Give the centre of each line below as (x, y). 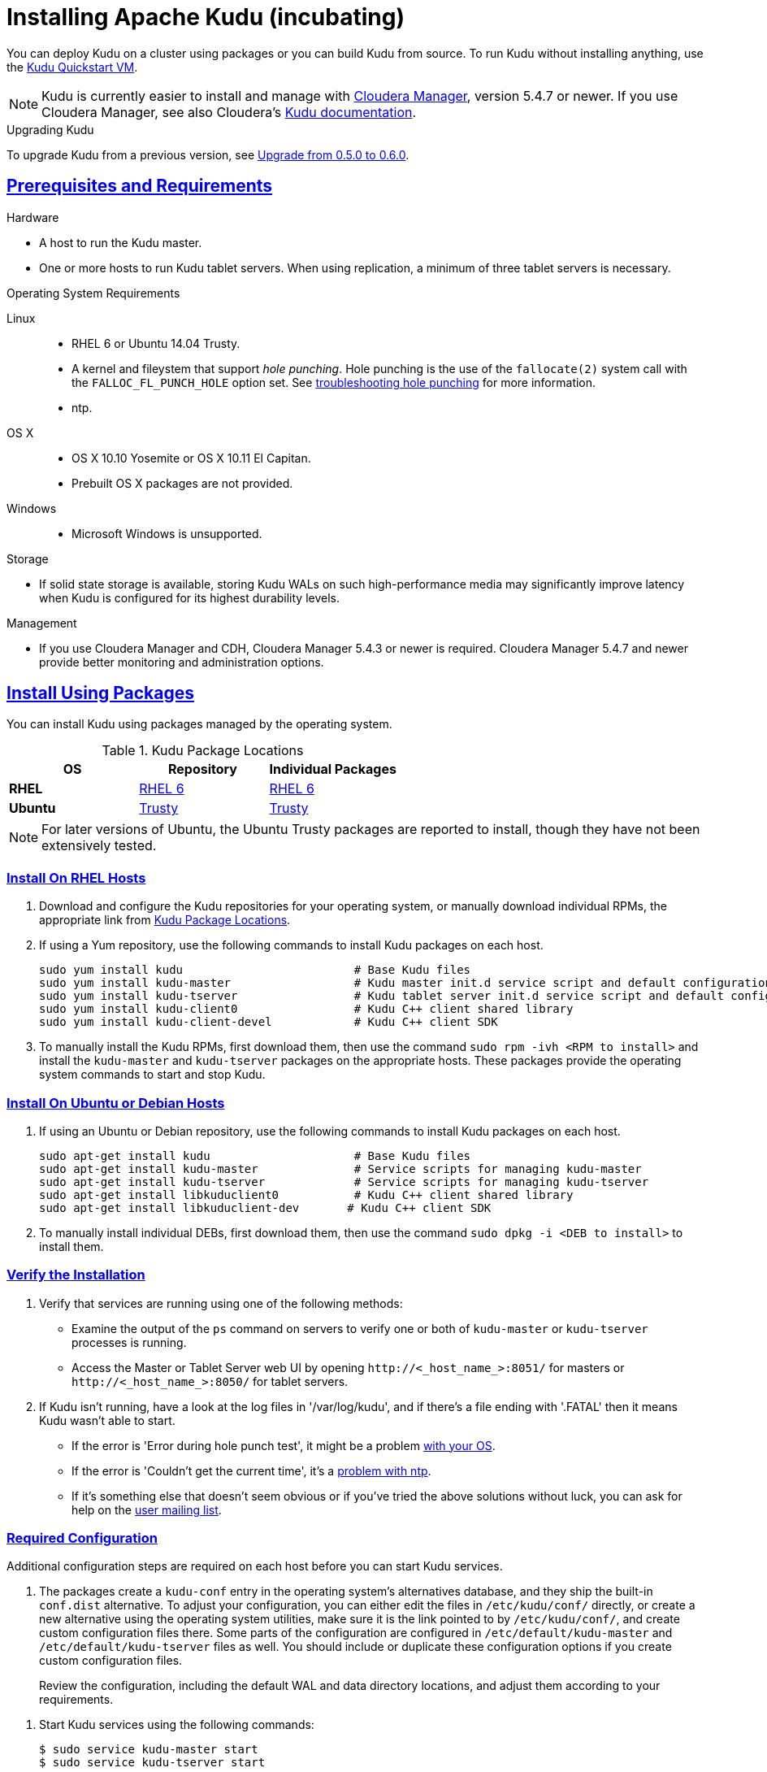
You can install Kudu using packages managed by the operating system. (199, 724)
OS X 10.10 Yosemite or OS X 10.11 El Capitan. (191, 458)
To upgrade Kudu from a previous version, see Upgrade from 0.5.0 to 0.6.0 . (208, 154)
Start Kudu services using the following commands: (177, 1725)
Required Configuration (82, 1538)
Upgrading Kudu (50, 129)
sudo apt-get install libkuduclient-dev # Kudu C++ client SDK (265, 1207)
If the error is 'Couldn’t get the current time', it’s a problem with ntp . (251, 1470)
